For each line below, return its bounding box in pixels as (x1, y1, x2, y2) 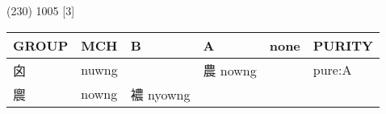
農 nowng (203, 60, 257, 79)
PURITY (313, 35, 374, 55)
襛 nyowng (130, 84, 191, 104)
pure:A (313, 60, 352, 79)
